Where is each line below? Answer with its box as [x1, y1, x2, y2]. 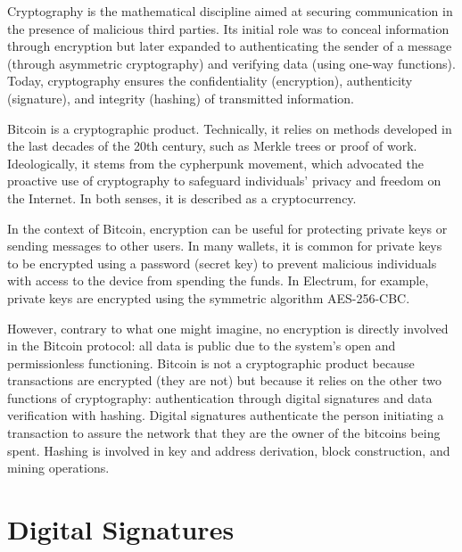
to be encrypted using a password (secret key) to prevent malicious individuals [7, 253, 437, 272]
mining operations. [7, 458, 110, 477]
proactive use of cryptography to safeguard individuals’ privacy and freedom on [7, 171, 441, 190]
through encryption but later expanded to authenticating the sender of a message [7, 37, 452, 55]
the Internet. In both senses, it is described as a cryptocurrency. [7, 188, 357, 207]
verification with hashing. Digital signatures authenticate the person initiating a [7, 406, 444, 424]
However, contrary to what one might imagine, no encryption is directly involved [7, 318, 449, 337]
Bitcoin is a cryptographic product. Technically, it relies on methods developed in [7, 119, 452, 137]
